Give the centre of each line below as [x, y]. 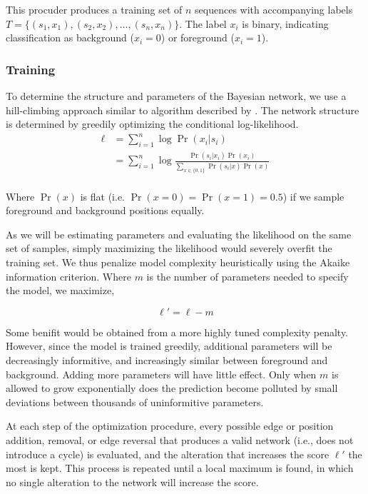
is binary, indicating [285, 23]
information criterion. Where [68, 276]
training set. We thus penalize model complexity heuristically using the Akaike [178, 262]
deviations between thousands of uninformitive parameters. [135, 402]
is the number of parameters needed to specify [247, 276]
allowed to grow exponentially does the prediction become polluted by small [172, 388]
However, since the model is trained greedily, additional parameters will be [169, 346]
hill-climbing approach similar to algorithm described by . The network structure [183, 110]
